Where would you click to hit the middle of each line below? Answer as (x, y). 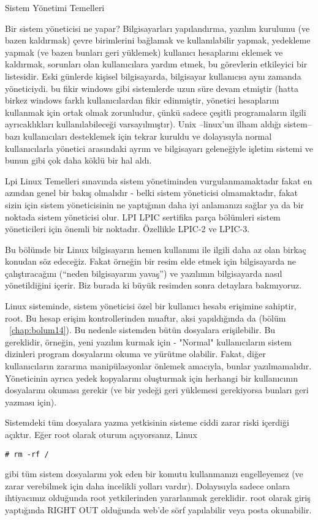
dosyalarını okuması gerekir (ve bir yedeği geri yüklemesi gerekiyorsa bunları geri (157, 390)
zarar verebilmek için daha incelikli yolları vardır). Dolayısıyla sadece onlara (148, 485)
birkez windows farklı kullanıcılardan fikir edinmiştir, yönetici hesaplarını (142, 100)
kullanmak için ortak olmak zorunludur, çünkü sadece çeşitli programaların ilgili (156, 112)
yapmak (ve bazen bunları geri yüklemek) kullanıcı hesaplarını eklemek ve (144, 52)
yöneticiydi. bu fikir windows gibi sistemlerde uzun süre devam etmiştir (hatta (152, 88)
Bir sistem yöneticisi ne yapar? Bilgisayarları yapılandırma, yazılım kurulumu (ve (157, 28)
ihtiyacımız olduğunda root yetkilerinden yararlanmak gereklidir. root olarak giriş (158, 498)
